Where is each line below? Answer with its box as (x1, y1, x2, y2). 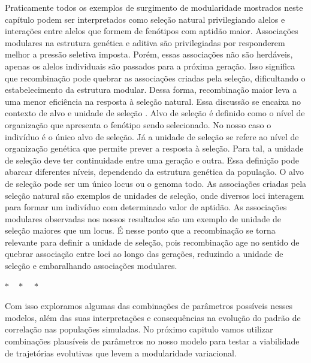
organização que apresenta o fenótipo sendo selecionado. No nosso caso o (5, 118, 271, 131)
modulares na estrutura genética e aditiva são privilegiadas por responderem (5, 36, 285, 49)
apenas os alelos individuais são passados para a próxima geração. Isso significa (5, 59, 295, 72)
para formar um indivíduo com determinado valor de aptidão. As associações (5, 201, 287, 213)
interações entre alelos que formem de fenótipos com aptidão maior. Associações (5, 25, 298, 37)
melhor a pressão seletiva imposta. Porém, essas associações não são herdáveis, (5, 48, 293, 60)
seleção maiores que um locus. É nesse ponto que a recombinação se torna (5, 224, 276, 237)
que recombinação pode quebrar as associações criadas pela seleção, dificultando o (5, 71, 306, 84)
